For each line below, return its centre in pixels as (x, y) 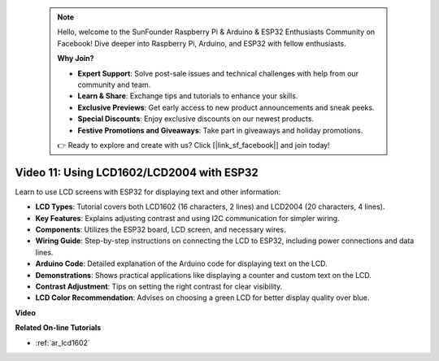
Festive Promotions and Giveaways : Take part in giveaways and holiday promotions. (220, 130)
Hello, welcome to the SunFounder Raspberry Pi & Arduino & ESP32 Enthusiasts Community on (216, 32)
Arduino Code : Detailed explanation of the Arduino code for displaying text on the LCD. (182, 263)
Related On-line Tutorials (58, 328)
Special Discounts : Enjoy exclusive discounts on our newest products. (196, 119)
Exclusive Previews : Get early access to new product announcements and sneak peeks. (226, 107)
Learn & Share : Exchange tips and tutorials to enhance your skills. (188, 96)
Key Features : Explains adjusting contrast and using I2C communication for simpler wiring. (188, 218)
